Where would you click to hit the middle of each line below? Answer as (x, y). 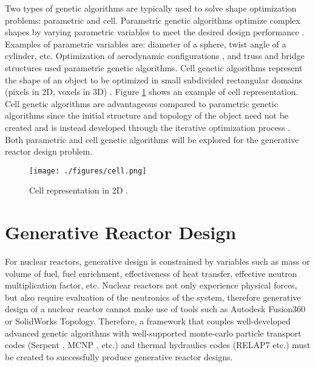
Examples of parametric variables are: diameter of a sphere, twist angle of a (146, 44)
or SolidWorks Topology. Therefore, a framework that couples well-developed (148, 321)
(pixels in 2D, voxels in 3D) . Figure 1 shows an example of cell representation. (152, 92)
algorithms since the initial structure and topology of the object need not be (147, 115)
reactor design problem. (49, 151)
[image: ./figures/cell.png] (88, 171)
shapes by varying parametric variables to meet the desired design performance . (154, 32)
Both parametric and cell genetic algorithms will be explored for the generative (152, 139)
